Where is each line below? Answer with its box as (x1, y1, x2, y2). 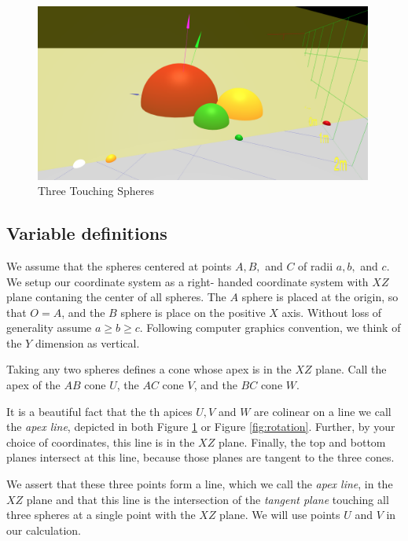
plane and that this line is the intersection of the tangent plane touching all (26, 491, 389, 507)
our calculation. (6, 521, 81, 538)
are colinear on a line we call (254, 403, 391, 419)
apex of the (6, 377, 61, 393)
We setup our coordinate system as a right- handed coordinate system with (6, 273, 369, 289)
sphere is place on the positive (120, 304, 266, 320)
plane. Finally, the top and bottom (218, 433, 386, 450)
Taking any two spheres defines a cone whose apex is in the (6, 361, 292, 377)
